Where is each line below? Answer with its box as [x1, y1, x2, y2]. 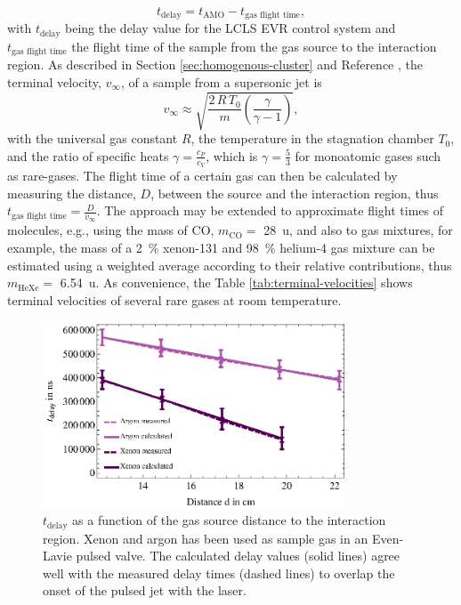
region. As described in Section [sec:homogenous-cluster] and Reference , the [7, 55, 423, 74]
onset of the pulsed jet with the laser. [43, 581, 247, 600]
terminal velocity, [7, 72, 101, 91]
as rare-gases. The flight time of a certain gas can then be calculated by [7, 165, 398, 184]
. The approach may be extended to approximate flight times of [96, 201, 444, 220]
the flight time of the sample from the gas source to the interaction [71, 36, 437, 55]
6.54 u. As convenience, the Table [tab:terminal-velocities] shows [60, 273, 413, 292]
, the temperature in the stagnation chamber [190, 129, 434, 148]
